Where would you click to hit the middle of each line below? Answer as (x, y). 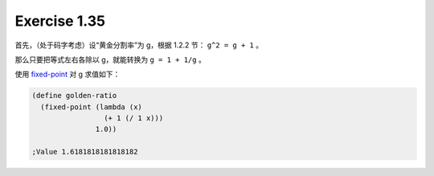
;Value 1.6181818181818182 (85, 152)
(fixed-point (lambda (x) (91, 107)
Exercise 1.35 (60, 21)
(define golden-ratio (74, 96)
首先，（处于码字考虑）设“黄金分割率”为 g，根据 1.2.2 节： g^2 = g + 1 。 (139, 45)
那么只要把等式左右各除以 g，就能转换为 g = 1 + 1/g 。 (111, 59)
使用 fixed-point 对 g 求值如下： (68, 74)
